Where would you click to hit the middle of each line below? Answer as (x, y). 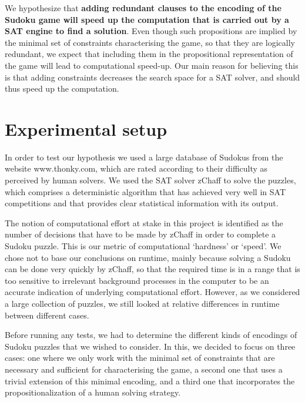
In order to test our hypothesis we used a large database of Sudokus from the (144, 157)
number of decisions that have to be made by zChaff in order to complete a (140, 234)
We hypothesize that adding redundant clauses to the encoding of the (143, 8)
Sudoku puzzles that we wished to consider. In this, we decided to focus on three (150, 346)
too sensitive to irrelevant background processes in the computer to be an (137, 280)
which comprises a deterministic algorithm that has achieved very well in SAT (145, 191)
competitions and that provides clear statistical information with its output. (142, 203)
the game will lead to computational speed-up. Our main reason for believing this (152, 65)
